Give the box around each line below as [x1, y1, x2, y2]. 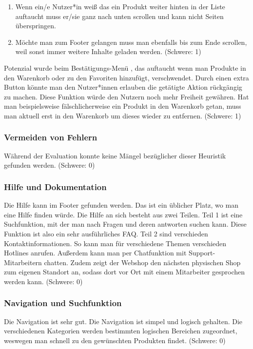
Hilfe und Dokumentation [4, 180, 107, 193]
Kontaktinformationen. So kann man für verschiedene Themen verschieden [4, 238, 227, 248]
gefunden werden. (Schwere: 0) [4, 160, 95, 170]
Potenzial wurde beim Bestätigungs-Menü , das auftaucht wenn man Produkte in [4, 62, 246, 73]
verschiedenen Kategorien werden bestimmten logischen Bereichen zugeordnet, [4, 326, 237, 336]
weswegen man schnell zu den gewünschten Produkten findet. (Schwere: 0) [4, 335, 226, 345]
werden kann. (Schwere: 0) [4, 276, 83, 286]
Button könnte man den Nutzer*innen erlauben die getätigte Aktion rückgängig [4, 82, 242, 92]
